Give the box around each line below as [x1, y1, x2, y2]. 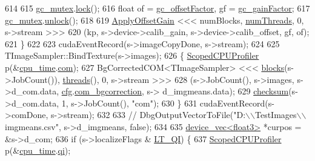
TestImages [255, 108, 297, 121]
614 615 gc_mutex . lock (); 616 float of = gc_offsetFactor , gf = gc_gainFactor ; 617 [5, 2, 310, 14]
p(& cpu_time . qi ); [5, 144, 71, 157]
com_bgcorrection [75, 85, 142, 97]
